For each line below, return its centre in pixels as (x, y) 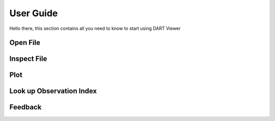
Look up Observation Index (53, 91)
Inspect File (28, 59)
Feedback (25, 107)
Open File (25, 43)
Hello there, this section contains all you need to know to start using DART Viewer (95, 28)
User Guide (34, 13)
